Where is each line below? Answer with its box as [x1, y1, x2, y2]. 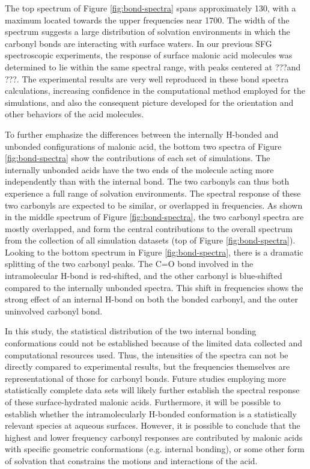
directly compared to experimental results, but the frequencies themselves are [5, 360, 290, 373]
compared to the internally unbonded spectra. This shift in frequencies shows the [5, 281, 303, 293]
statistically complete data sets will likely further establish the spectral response [5, 384, 300, 396]
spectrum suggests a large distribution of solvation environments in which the [5, 25, 290, 38]
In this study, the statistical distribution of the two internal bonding [5, 325, 257, 337]
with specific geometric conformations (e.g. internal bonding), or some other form [5, 443, 305, 455]
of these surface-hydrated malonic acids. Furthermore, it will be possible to [5, 396, 281, 408]
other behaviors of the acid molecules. [5, 108, 144, 120]
